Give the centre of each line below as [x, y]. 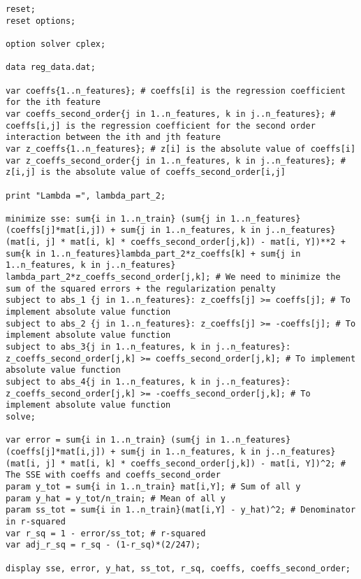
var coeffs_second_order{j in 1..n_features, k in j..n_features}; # [171, 114]
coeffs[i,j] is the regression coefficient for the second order [161, 126]
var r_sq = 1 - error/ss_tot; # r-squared [106, 533]
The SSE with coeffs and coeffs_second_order [113, 475]
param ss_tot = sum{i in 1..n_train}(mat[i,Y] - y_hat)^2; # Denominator [181, 510]
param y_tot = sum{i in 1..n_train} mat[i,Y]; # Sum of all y [153, 486]
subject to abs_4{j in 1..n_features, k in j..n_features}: [148, 382]
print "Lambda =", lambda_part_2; [86, 195]
